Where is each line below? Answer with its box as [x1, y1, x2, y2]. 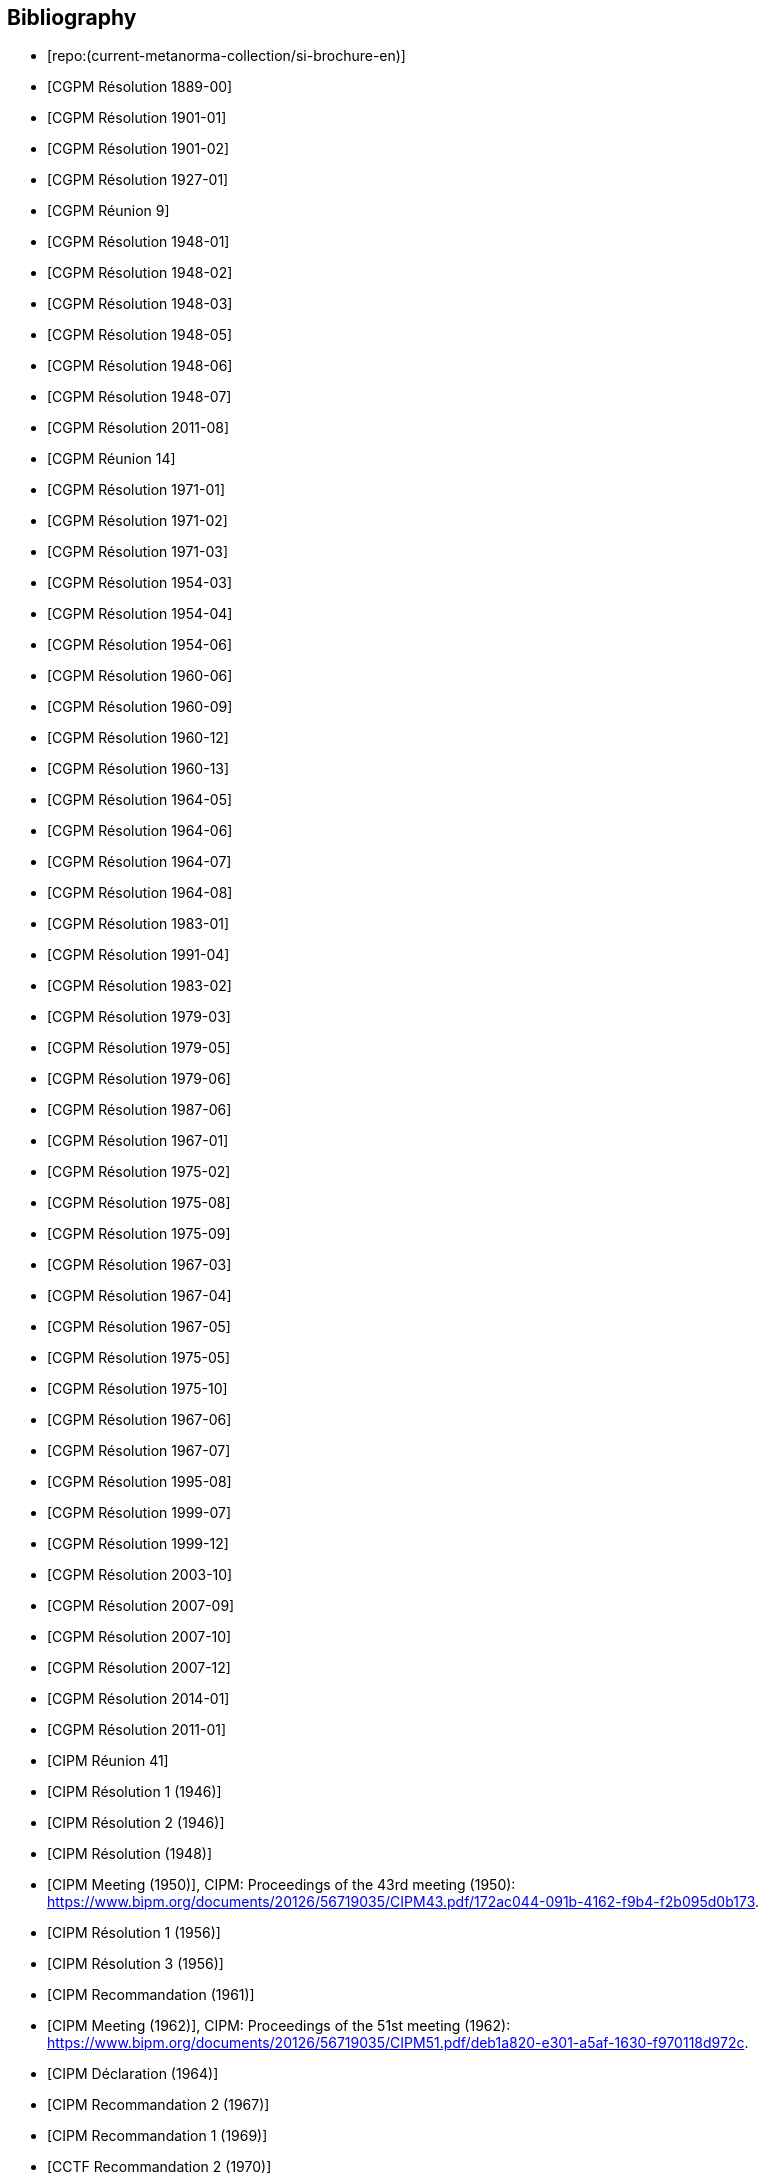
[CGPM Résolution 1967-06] [47, 1411, 232, 1429]
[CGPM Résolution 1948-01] [47, 233, 230, 251]
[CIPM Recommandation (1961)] [47, 1986, 255, 2004]
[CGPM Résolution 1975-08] [47, 1194, 231, 1212]
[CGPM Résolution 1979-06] [47, 1070, 231, 1088]
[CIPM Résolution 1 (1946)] [47, 1783, 222, 1801]
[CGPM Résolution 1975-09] [47, 1225, 231, 1243]
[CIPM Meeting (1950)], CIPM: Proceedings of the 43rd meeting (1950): [47, 1876, 516, 1894]
